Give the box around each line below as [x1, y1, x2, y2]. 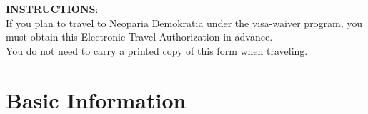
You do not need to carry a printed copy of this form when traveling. [6, 43, 308, 58]
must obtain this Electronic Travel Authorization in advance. [6, 29, 273, 44]
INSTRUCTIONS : [6, 1, 99, 16]
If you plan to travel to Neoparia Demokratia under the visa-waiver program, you [6, 15, 363, 30]
